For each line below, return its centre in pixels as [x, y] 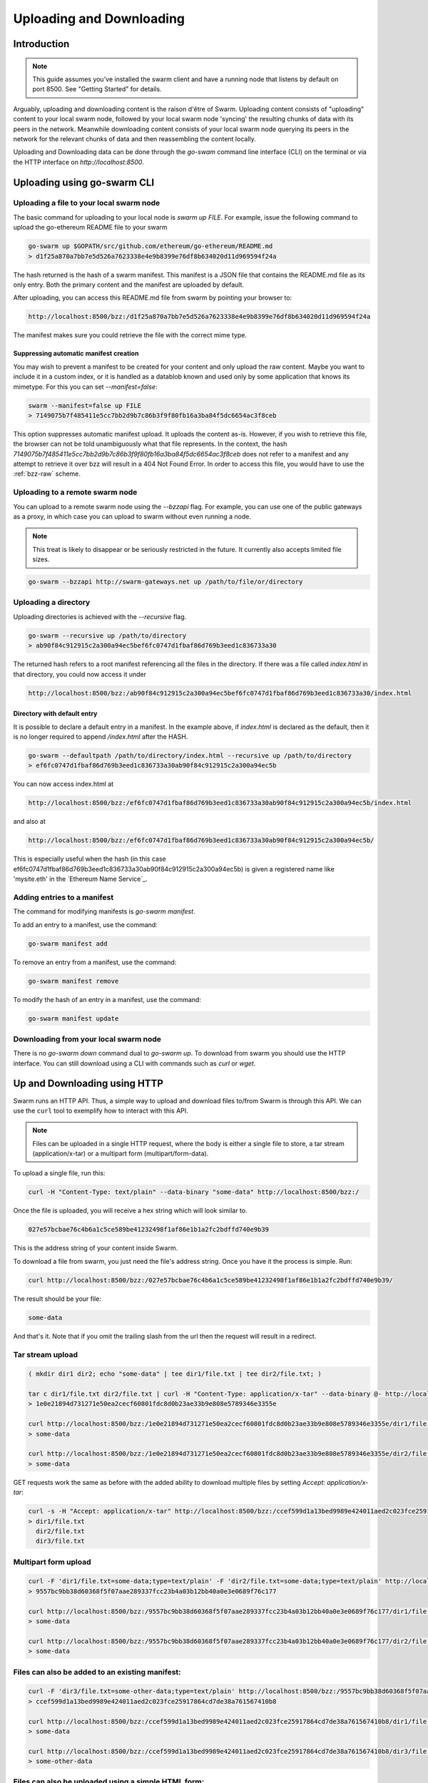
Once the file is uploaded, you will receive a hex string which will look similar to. [130, 1211]
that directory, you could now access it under [80, 674]
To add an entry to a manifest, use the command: [86, 924]
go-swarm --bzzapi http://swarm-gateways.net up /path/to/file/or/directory [165, 582]
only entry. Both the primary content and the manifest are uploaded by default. [129, 285]
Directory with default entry [55, 714]
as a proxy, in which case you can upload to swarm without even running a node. [132, 516]
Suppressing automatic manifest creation [76, 354]
